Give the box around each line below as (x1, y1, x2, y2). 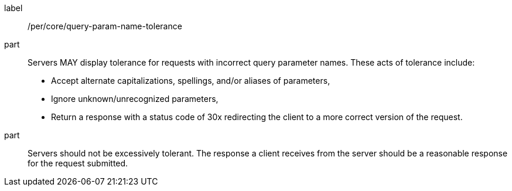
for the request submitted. (28, 158, 128, 168)
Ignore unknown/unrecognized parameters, (51, 94, 219, 104)
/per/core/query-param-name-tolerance (28, 21, 182, 31)
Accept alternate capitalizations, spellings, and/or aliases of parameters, (51, 76, 330, 86)
